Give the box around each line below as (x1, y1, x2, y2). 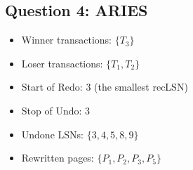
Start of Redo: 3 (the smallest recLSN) (21, 79, 188, 94)
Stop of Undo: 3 (21, 103, 91, 117)
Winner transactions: (21, 32, 112, 47)
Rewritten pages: (21, 150, 94, 165)
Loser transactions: (21, 55, 103, 70)
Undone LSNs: (21, 126, 84, 141)
